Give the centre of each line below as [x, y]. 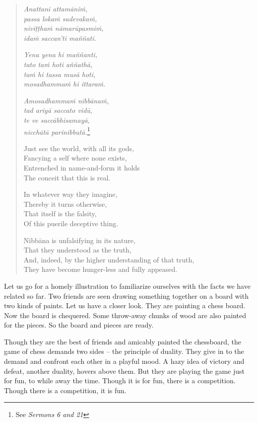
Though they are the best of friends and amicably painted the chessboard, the [123, 341]
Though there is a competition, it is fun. [65, 390]
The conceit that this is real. [67, 177]
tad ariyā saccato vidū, [58, 110]
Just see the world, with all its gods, [79, 148]
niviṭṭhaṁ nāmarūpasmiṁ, [64, 28]
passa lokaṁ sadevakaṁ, [60, 18]
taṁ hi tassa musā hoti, [60, 74]
